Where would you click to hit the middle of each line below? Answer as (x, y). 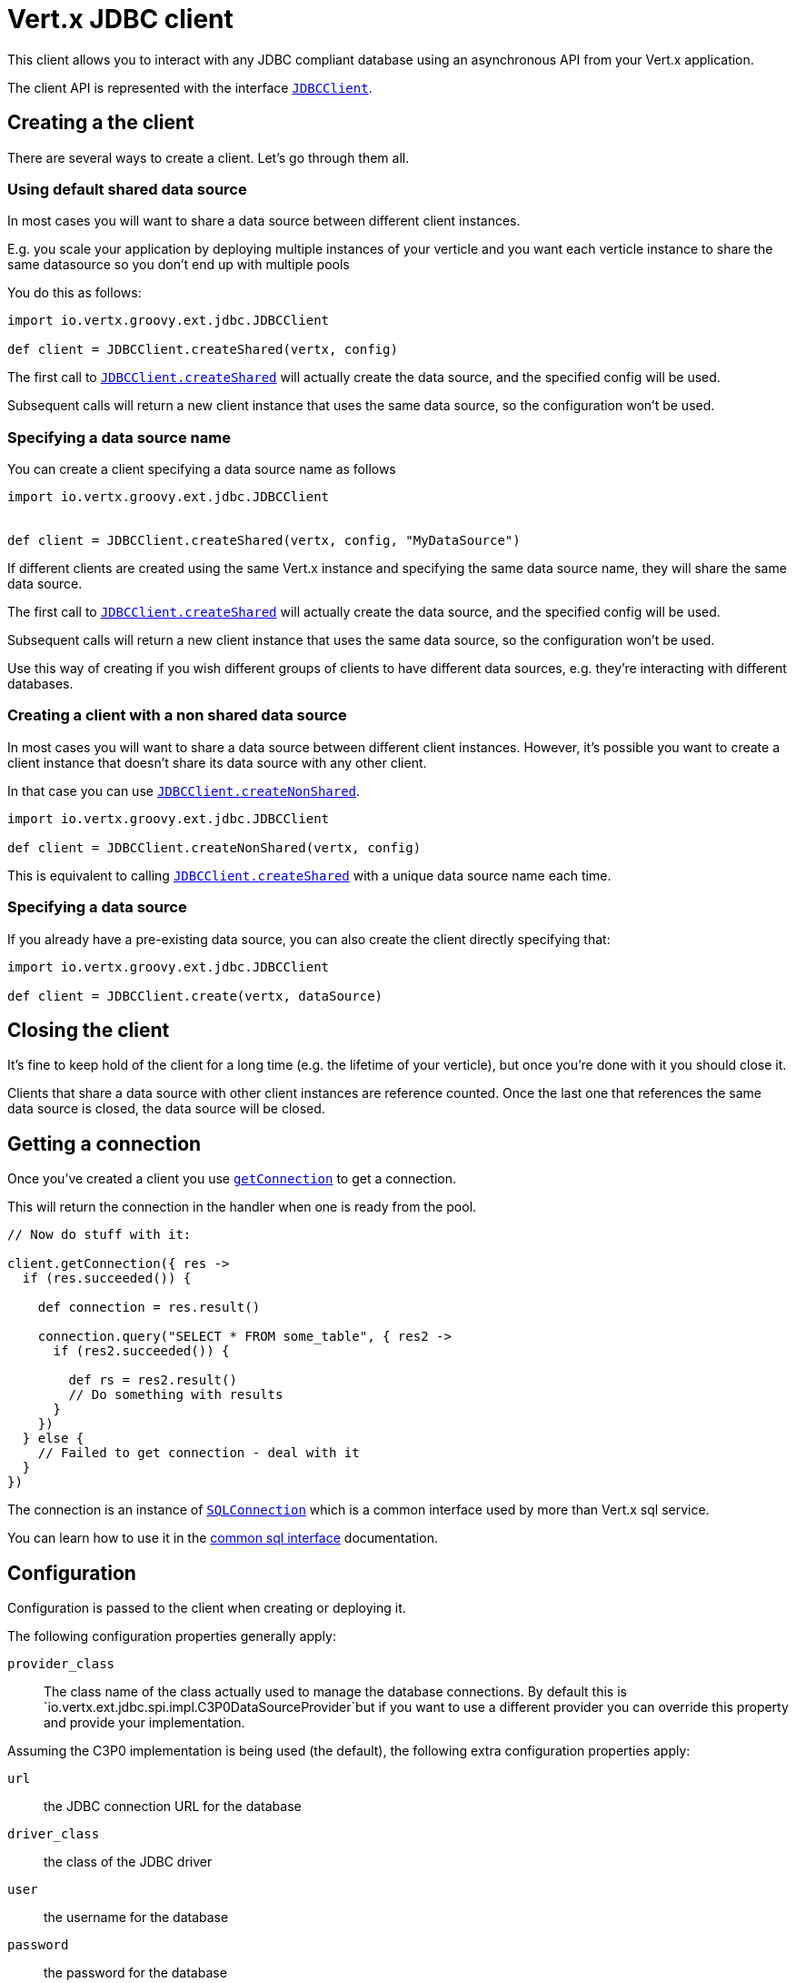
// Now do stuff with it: (99, 1235)
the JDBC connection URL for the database (173, 1807)
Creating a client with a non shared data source (177, 715)
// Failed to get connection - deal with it (199, 1453)
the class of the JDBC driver (128, 1862)
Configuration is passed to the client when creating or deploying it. (207, 1608)
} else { (53, 1439)
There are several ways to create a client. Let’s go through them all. (209, 157)
